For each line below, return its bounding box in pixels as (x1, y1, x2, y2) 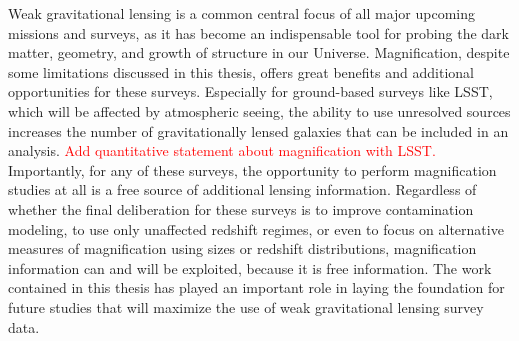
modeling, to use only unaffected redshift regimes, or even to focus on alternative (8, 218, 504, 239)
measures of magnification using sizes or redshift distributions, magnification (8, 238, 477, 259)
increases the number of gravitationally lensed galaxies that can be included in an (8, 120, 509, 141)
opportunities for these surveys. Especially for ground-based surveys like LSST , (8, 81, 493, 102)
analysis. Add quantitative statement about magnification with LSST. (8, 140, 436, 161)
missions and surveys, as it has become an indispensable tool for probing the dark (8, 22, 509, 43)
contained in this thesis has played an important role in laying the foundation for (8, 277, 505, 298)
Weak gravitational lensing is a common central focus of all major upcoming (8, 3, 476, 23)
